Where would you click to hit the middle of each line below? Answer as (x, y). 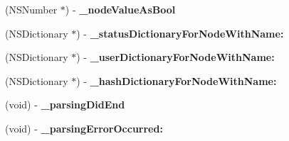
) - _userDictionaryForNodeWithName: (175, 57)
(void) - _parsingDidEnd (65, 105)
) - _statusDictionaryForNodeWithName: (180, 33)
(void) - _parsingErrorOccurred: (84, 128)
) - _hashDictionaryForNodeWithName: (177, 80)
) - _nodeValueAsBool (120, 9)
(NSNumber (31, 9)
